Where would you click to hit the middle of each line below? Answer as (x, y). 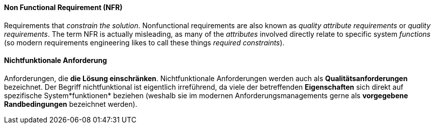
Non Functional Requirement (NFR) (63, 7)
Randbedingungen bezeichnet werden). (71, 104)
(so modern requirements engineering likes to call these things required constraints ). (144, 42)
